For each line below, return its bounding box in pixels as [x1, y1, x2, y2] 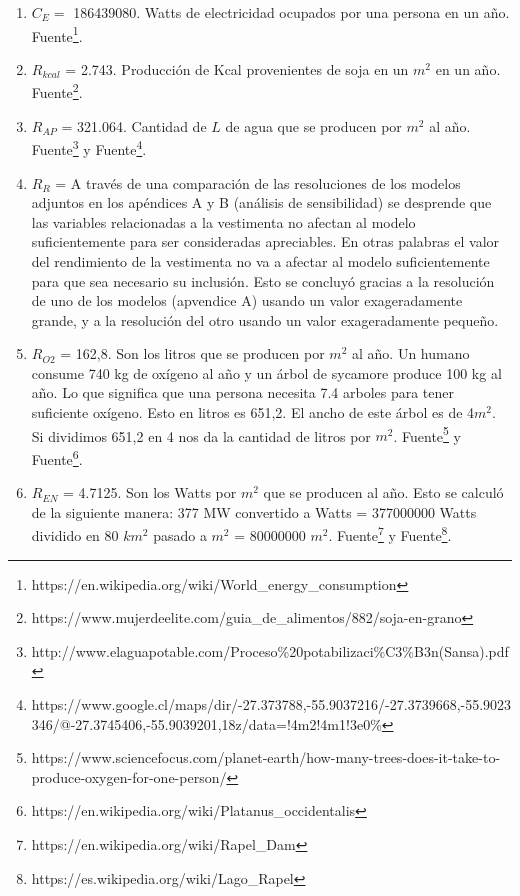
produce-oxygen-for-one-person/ [31, 766, 227, 787]
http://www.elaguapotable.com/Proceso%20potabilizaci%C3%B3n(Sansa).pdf [31, 640, 509, 661]
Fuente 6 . [31, 445, 83, 469]
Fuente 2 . [31, 79, 83, 103]
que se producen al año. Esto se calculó [263, 482, 504, 503]
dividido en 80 [31, 525, 119, 545]
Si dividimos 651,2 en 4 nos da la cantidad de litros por [31, 425, 371, 446]
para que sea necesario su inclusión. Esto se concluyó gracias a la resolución [31, 270, 495, 291]
